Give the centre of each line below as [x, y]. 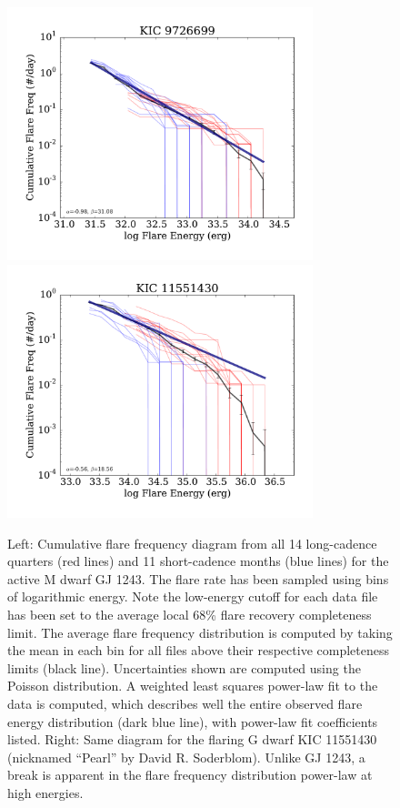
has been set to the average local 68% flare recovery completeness [190, 615]
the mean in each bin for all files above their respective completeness [198, 650]
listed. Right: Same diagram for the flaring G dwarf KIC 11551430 [192, 739]
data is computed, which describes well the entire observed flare [185, 704]
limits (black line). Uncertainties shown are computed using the [184, 667]
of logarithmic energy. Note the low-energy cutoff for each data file [193, 596]
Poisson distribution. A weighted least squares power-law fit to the [193, 686]
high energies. [45, 793]
